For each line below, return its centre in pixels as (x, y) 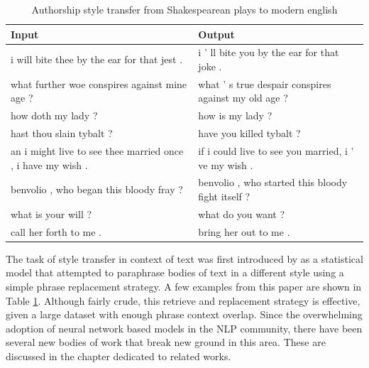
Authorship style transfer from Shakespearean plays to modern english (184, 9)
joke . (210, 66)
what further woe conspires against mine (99, 83)
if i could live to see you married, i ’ (276, 151)
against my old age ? (243, 98)
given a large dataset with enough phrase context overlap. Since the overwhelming (184, 314)
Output (216, 34)
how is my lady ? (235, 115)
